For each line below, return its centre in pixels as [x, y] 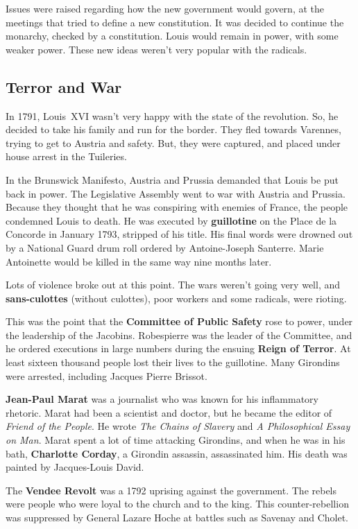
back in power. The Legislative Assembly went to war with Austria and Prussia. [176, 193]
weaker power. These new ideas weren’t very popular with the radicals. [156, 49]
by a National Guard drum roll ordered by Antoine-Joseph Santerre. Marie [165, 247]
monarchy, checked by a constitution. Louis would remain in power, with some [172, 36]
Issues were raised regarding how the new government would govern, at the [165, 8]
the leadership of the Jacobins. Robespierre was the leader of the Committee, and [179, 335]
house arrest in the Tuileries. [66, 156]
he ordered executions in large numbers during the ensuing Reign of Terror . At [178, 348]
